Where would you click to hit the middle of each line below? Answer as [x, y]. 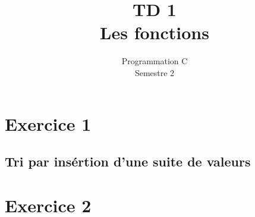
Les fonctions [155, 32]
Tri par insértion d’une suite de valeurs [128, 161]
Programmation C [155, 61]
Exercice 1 [48, 123]
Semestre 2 [155, 72]
